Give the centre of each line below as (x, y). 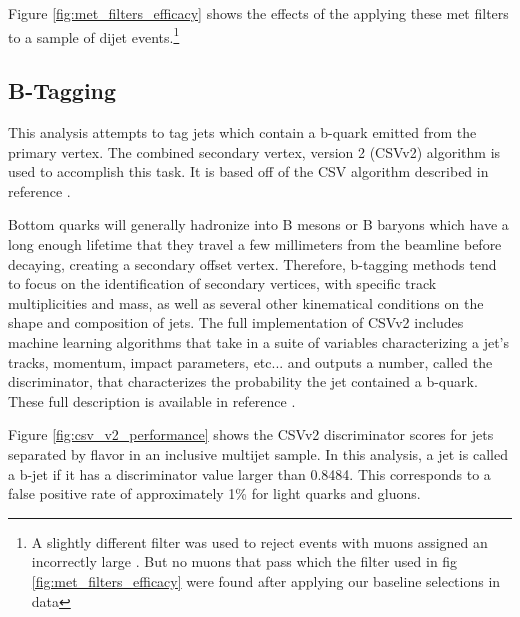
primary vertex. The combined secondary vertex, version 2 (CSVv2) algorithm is (254, 151)
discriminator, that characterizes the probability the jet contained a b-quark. (243, 381)
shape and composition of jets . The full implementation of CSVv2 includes (236, 322)
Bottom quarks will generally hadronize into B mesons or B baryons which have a (258, 224)
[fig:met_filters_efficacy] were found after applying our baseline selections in (266, 580)
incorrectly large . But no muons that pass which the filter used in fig (244, 561)
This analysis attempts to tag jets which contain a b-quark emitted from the (242, 132)
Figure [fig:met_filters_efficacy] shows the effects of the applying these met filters (258, 13)
